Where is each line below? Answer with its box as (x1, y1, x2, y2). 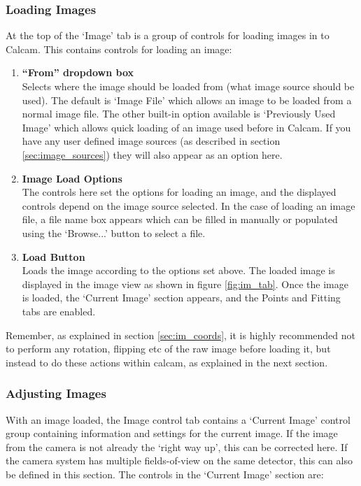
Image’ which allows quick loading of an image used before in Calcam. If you (22, 120, 351, 134)
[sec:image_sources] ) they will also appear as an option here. (22, 147, 283, 162)
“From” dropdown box (22, 65, 134, 80)
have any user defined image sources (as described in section (22, 134, 281, 148)
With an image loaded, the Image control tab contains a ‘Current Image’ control (6, 412, 351, 427)
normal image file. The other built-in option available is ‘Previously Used (22, 106, 336, 121)
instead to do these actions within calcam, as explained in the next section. (6, 355, 328, 369)
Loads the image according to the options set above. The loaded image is (22, 263, 335, 278)
